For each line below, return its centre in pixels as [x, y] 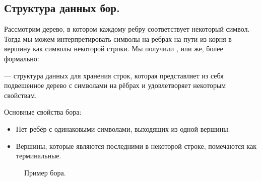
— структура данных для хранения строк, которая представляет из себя [114, 75]
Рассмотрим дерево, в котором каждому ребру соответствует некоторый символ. [127, 29]
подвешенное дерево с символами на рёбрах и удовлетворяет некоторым [115, 85]
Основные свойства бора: [43, 112]
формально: [22, 58]
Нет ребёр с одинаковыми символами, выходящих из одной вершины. [123, 128]
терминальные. [39, 156]
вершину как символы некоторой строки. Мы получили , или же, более [114, 49]
